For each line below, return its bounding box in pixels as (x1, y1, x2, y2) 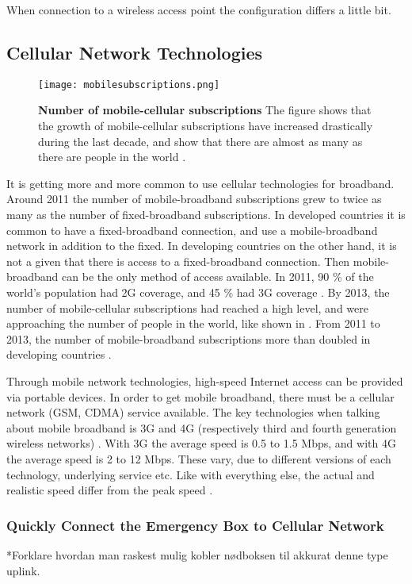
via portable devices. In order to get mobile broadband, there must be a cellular (6, 388, 395, 405)
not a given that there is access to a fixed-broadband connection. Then (6, 252, 350, 269)
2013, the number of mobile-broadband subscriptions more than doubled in (6, 330, 371, 347)
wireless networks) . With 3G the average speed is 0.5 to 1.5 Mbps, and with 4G (6, 435, 396, 451)
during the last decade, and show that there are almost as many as (38, 133, 363, 149)
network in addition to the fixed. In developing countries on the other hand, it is (6, 237, 397, 254)
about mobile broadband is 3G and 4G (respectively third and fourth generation (6, 419, 397, 436)
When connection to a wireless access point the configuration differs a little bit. (6, 2, 391, 17)
